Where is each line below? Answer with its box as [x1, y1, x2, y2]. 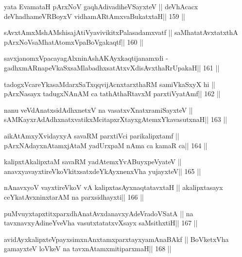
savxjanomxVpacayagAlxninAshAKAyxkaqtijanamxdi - [4, 53, 168, 63]
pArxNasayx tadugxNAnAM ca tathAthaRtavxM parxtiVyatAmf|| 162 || [4, 88, 221, 99]
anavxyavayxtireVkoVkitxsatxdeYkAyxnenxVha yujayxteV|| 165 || [4, 166, 201, 176]
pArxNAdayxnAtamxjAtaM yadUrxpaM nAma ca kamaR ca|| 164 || [4, 140, 207, 150]
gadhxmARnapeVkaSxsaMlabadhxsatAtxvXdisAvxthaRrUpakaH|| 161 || [4, 62, 220, 72]
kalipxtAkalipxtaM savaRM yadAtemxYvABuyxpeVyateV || [4, 156, 182, 167]
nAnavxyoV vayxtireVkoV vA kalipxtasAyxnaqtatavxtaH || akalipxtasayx [4, 182, 223, 192]
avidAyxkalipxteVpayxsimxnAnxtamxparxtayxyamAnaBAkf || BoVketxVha [4, 234, 229, 244]
